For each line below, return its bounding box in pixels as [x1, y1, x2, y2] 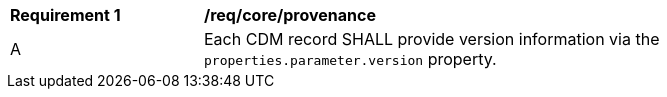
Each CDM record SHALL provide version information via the [204, 29, 660, 49]
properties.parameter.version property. [204, 49, 497, 69]
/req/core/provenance [204, 5, 376, 25]
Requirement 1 [10, 5, 121, 25]
